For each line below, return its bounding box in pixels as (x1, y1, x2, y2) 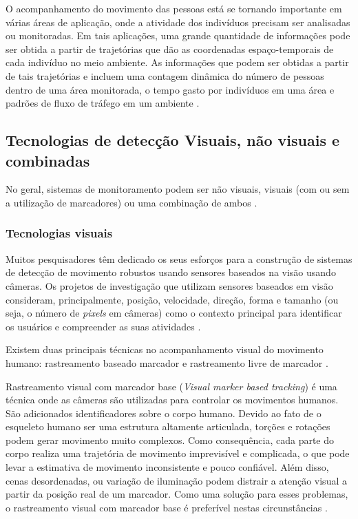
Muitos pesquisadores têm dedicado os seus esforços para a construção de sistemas (6, 251, 352, 266)
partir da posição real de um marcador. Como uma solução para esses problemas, (6, 487, 348, 501)
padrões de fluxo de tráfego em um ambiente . (6, 96, 200, 110)
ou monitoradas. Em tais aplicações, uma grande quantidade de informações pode (6, 28, 350, 43)
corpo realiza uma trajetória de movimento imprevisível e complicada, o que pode (6, 446, 350, 460)
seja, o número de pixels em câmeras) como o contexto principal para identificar (6, 306, 342, 320)
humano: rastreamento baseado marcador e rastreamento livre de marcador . (6, 355, 328, 370)
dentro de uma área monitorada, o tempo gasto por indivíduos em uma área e (6, 82, 335, 96)
